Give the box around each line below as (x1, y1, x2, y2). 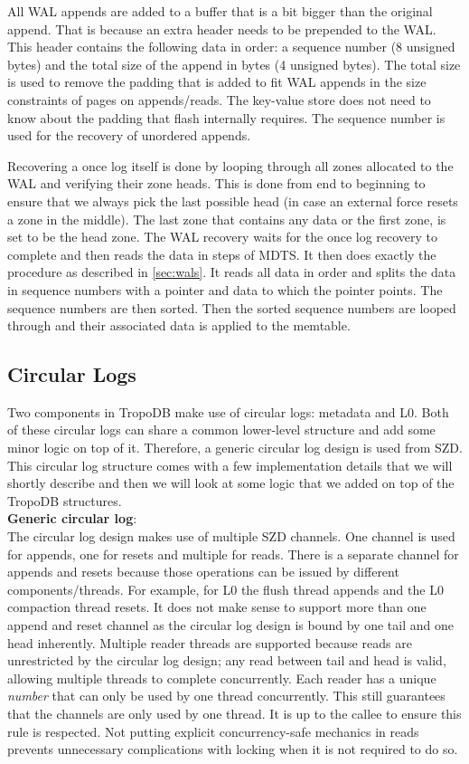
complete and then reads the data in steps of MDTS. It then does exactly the (7, 244, 436, 263)
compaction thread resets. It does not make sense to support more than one (7, 597, 427, 616)
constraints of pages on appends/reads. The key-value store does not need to (7, 90, 431, 109)
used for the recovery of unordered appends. (7, 126, 251, 145)
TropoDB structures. (7, 491, 122, 510)
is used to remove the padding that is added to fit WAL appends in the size (7, 72, 427, 91)
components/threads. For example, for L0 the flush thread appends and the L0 (7, 579, 444, 598)
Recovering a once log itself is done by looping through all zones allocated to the (7, 156, 454, 175)
